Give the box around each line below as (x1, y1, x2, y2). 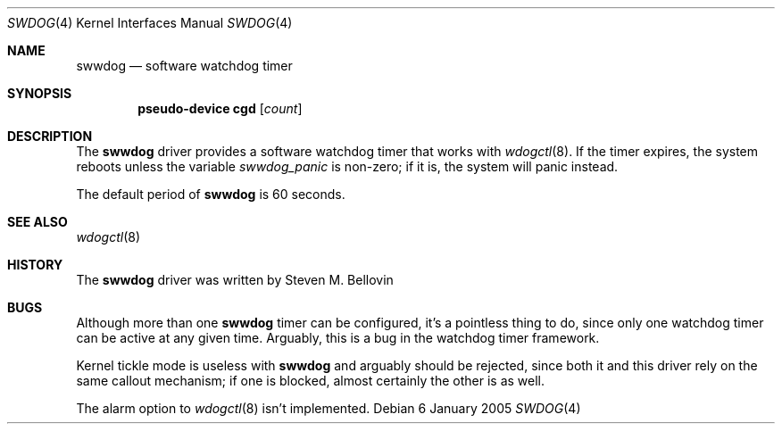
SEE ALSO (7, 214, 68, 229)
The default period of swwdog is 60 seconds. (76, 186, 345, 202)
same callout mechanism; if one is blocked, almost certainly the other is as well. (76, 373, 545, 388)
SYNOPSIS (7, 86, 72, 101)
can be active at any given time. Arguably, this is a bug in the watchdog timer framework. (76, 330, 600, 345)
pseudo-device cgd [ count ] (137, 101, 303, 116)
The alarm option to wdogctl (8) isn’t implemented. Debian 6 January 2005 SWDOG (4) (76, 401, 581, 416)
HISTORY (7, 257, 63, 272)
